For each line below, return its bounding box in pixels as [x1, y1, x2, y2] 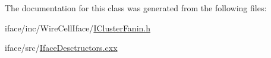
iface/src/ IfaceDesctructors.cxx [5, 41, 118, 54]
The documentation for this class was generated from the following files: [5, 2, 267, 14]
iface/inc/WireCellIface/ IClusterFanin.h [5, 21, 150, 34]
